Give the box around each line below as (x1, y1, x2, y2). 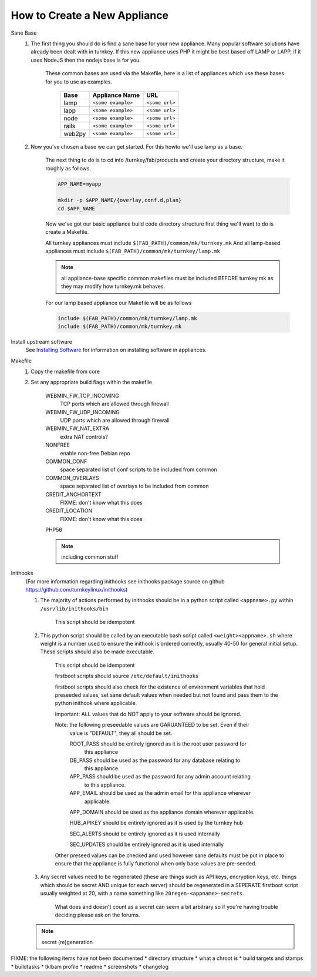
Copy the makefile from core (31, 368, 100, 375)
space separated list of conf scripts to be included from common (60, 466, 217, 473)
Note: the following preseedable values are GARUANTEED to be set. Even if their (55, 721, 249, 728)
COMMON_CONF (45, 458, 87, 465)
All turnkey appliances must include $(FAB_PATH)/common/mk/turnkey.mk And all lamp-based (45, 239, 281, 246)
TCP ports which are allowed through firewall (60, 400, 169, 408)
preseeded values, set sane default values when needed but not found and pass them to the (55, 691, 278, 699)
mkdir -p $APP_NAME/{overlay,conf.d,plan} (58, 197, 182, 204)
